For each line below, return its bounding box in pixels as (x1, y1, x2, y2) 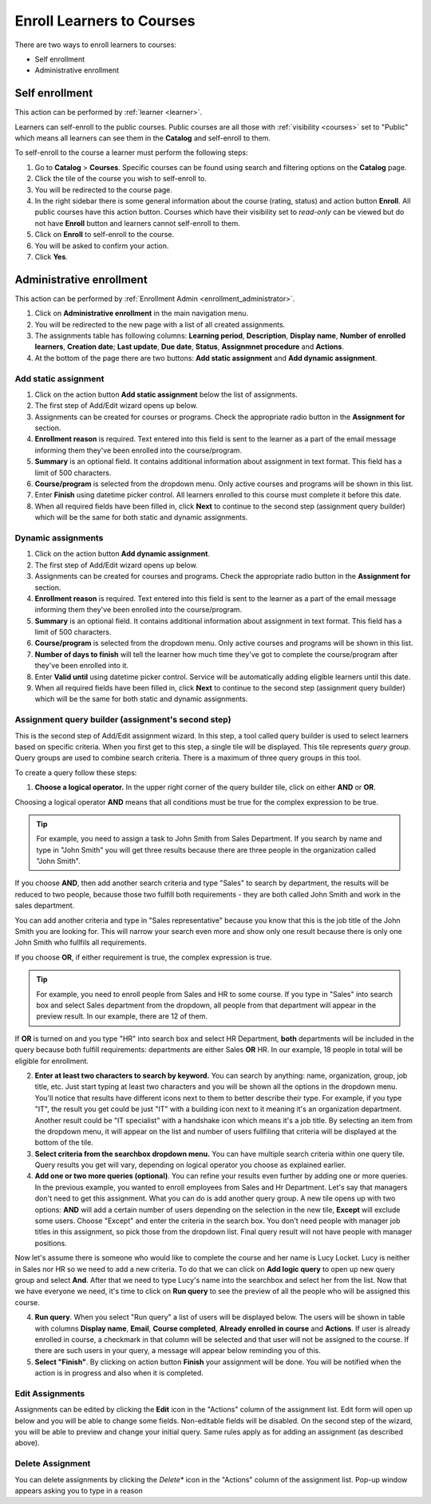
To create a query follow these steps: (14, 767, 137, 778)
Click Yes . (34, 251, 68, 261)
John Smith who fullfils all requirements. (14, 938, 147, 948)
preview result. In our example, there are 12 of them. (36, 1011, 208, 1021)
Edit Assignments (14, 1387, 85, 1399)
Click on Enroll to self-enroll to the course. (34, 230, 175, 239)
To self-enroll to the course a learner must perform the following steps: (14, 148, 248, 157)
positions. (34, 1238, 67, 1248)
